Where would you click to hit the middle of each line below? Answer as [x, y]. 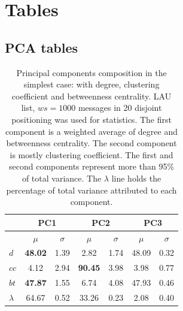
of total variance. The [62, 178]
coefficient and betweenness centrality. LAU [91, 96]
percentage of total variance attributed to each [91, 190]
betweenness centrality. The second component [91, 143]
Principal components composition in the [91, 72]
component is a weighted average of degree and [91, 131]
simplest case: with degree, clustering [91, 84]
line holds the [136, 178]
